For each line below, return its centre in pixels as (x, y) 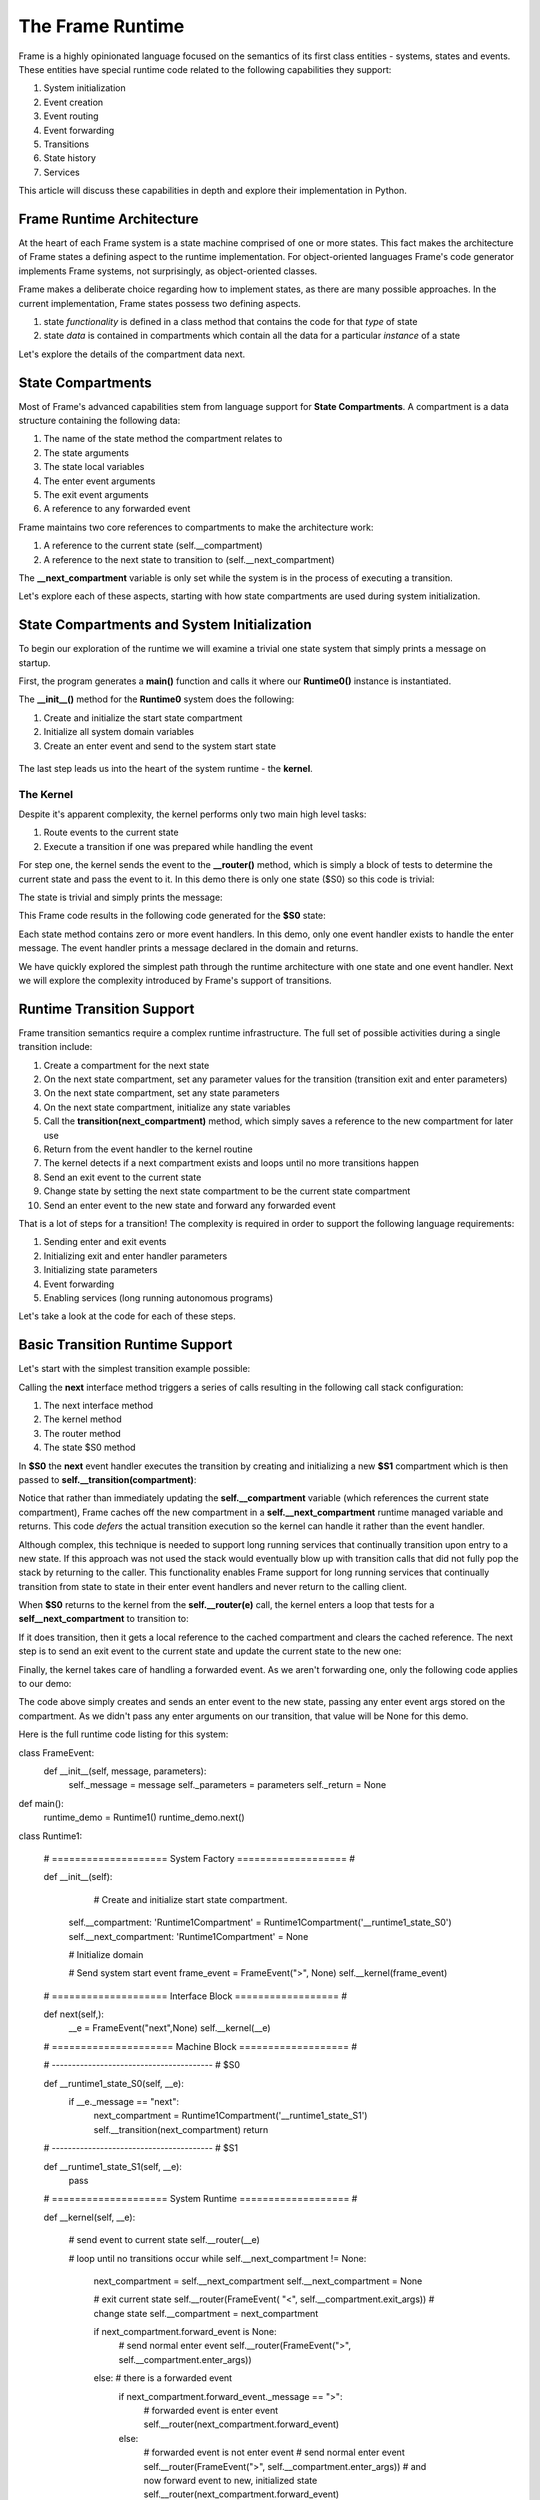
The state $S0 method (89, 1447)
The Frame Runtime (101, 26)
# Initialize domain (106, 1954)
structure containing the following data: (99, 420)
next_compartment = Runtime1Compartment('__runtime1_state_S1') (230, 2116)
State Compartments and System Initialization (165, 625)
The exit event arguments (96, 494)
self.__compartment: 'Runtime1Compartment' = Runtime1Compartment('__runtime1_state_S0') (260, 1922)
